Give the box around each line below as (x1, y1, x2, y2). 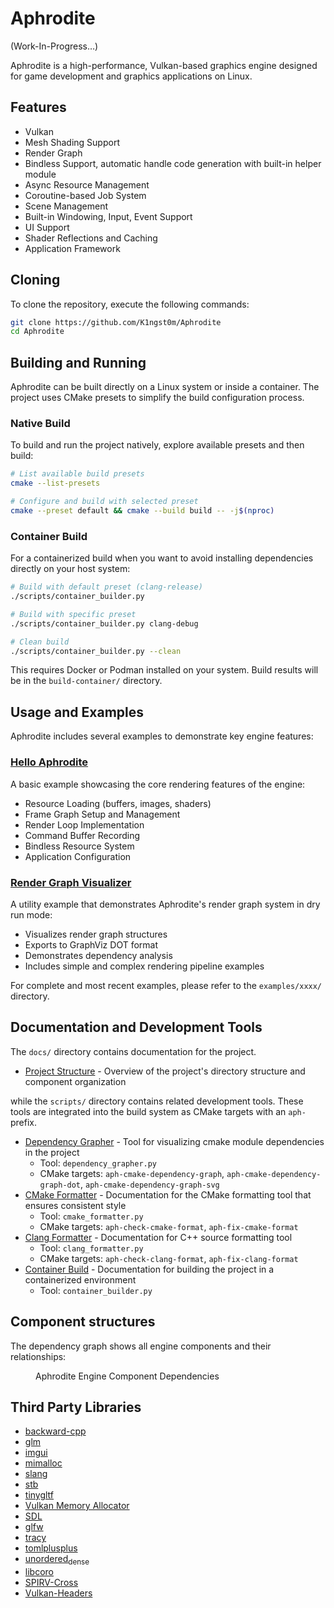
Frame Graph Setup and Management (24, 808, 181, 820)
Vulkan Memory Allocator (24, 1500, 130, 1512)
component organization (24, 1075, 127, 1087)
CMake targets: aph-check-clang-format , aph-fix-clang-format (39, 1252, 299, 1264)
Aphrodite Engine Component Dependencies (35, 1370, 220, 1382)
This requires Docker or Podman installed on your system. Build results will (10, 664, 319, 676)
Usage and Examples (10, 703, 145, 721)
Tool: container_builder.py (39, 1284, 153, 1296)
